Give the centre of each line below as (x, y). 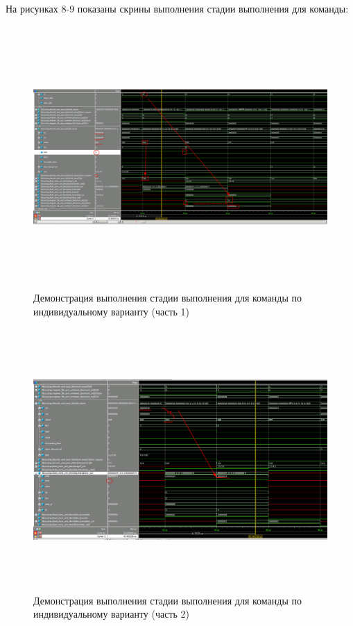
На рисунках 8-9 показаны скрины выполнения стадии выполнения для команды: (177, 8)
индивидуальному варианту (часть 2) (112, 614)
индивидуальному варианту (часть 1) (112, 311)
